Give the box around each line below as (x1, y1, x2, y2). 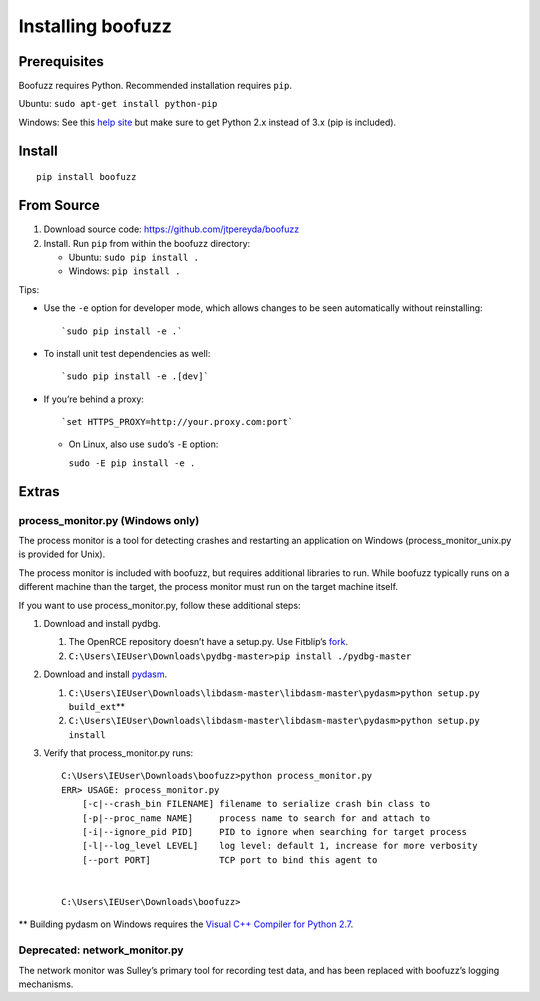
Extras (18, 483, 60, 500)
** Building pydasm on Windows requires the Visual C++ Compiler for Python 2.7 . (18, 918, 354, 930)
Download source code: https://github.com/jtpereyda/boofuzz (43, 223, 300, 235)
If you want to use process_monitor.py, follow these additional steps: (18, 599, 301, 611)
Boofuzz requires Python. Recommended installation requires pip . (18, 80, 292, 92)
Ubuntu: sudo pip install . (68, 251, 200, 263)
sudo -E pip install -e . (68, 457, 196, 469)
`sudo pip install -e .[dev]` (61, 371, 210, 382)
